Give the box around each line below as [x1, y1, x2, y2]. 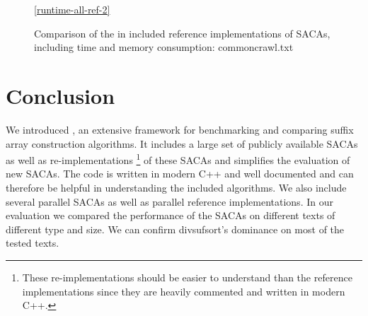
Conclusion [6, 81, 115, 110]
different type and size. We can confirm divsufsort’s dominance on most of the [6, 221, 345, 236]
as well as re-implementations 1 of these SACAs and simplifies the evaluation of [6, 151, 350, 167]
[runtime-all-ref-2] [34, 2, 110, 16]
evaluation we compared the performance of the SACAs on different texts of [6, 208, 335, 223]
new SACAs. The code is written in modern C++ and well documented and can [6, 166, 354, 181]
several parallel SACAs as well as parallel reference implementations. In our [6, 194, 333, 209]
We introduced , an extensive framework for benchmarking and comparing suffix [6, 122, 354, 136]
